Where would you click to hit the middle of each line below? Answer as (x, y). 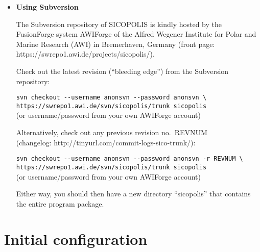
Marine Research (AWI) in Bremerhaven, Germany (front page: (115, 44)
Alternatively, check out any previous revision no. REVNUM (112, 132)
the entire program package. (60, 203)
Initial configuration (76, 238)
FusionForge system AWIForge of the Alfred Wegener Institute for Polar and (136, 34)
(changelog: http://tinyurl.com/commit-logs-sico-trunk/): (106, 142)
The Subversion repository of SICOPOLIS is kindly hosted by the (119, 24)
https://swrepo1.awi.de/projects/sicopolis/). (85, 54)
